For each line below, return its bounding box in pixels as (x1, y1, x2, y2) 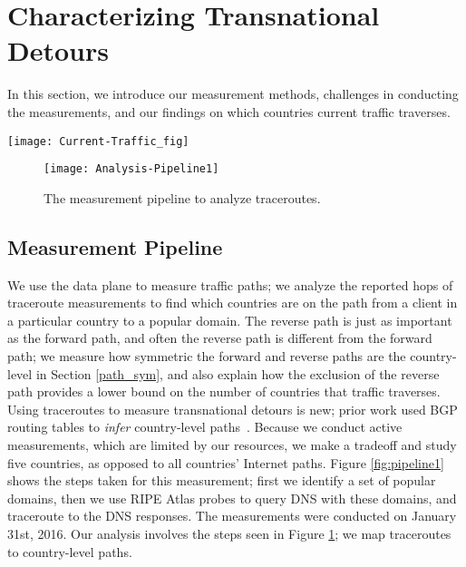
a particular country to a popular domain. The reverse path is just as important (7, 310, 452, 329)
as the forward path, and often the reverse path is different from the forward (7, 328, 432, 347)
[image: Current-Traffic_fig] (7, 134, 189, 148)
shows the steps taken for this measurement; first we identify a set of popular (7, 471, 436, 490)
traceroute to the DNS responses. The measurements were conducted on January (7, 506, 457, 525)
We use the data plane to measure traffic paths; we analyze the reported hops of (7, 275, 453, 294)
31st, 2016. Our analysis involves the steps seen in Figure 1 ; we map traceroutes (7, 523, 451, 543)
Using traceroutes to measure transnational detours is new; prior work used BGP (7, 399, 458, 418)
